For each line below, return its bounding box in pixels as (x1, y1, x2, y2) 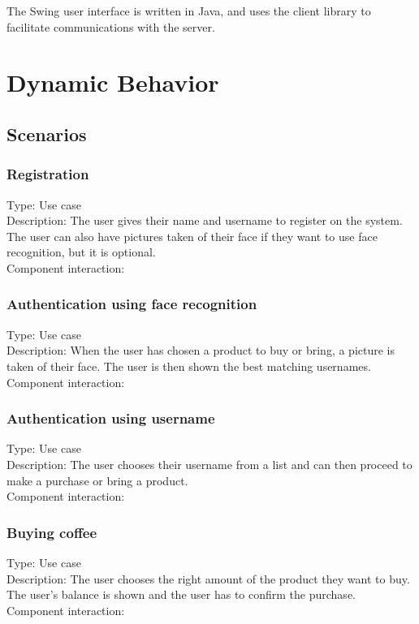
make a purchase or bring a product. (6, 471, 188, 488)
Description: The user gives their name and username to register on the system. (6, 212, 403, 229)
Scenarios (6, 121, 87, 146)
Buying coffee (6, 522, 97, 542)
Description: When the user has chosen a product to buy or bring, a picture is (6, 342, 395, 359)
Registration (6, 164, 89, 184)
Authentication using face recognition (6, 294, 257, 314)
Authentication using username (6, 408, 215, 428)
